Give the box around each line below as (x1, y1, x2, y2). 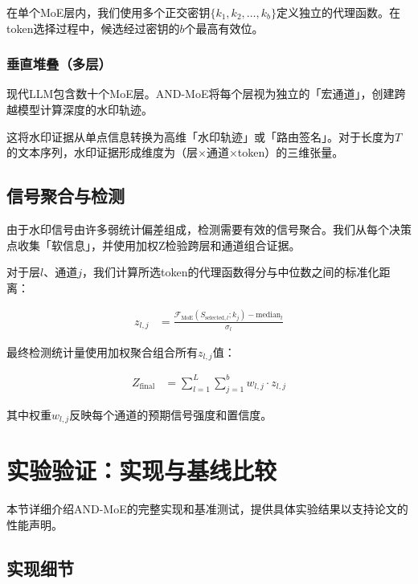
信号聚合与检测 (6, 183, 125, 208)
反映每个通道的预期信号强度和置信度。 (69, 406, 273, 423)
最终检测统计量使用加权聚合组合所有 (6, 343, 198, 360)
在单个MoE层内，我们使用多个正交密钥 (6, 4, 211, 20)
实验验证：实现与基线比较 (6, 454, 277, 487)
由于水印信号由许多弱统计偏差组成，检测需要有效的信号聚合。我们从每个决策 (6, 220, 412, 237)
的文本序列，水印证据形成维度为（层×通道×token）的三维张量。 (6, 144, 344, 161)
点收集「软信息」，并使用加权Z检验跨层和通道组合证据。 (6, 236, 301, 253)
